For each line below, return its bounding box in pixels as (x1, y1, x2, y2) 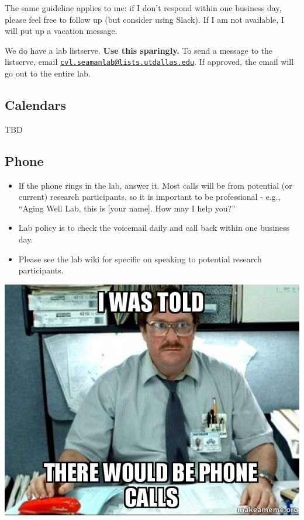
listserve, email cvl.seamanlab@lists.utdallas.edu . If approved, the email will (5, 56, 294, 68)
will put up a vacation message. (5, 25, 118, 37)
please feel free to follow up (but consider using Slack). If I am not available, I (5, 13, 284, 25)
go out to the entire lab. (5, 67, 91, 79)
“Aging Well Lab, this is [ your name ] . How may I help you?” (18, 202, 236, 214)
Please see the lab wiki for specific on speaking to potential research (18, 252, 262, 265)
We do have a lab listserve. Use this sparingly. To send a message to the (5, 44, 272, 56)
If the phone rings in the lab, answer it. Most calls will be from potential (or (18, 179, 292, 191)
